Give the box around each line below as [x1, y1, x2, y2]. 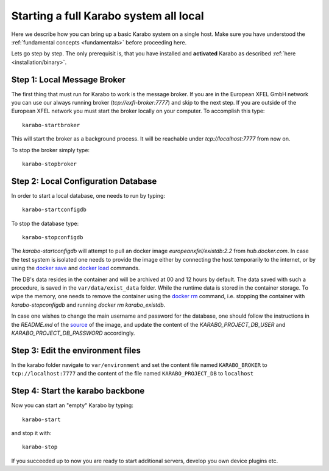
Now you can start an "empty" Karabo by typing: [11, 402, 133, 409]
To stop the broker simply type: [11, 146, 90, 153]
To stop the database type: [11, 220, 79, 227]
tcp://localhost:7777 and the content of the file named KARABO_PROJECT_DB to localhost [11, 370, 254, 377]
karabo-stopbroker [22, 160, 77, 167]
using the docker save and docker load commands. [11, 265, 140, 272]
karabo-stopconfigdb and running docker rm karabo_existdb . [11, 301, 166, 309]
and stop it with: [11, 429, 52, 436]
